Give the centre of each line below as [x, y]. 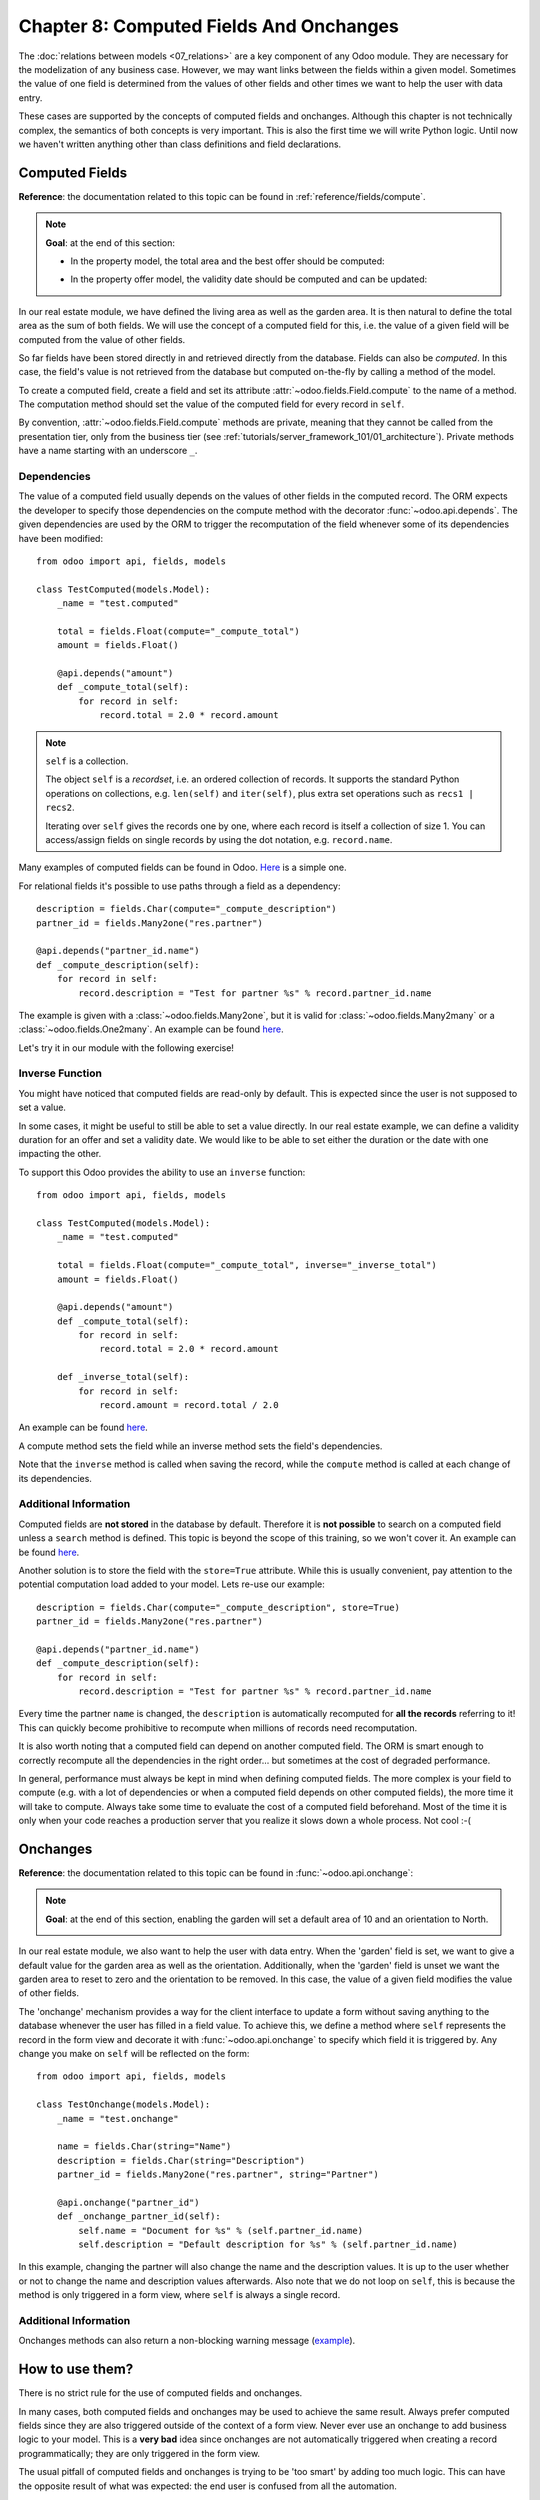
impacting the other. [60, 1154]
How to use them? [76, 2369]
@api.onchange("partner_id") [128, 2202]
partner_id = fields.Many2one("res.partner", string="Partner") [217, 2174]
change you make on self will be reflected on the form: [134, 2053]
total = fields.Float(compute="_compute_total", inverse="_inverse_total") [246, 1265]
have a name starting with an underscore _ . [108, 451]
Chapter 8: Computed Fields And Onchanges [208, 26]
